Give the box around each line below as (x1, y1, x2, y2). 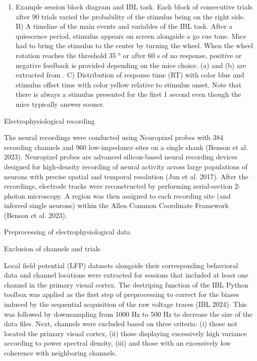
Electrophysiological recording (4, 115, 95, 126)
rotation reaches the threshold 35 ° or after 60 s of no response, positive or (15, 50, 242, 60)
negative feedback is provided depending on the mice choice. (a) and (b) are (15, 60, 246, 70)
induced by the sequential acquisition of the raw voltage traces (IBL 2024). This (4, 299, 247, 309)
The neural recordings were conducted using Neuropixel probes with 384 (4, 132, 224, 143)
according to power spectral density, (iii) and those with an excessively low (4, 338, 231, 348)
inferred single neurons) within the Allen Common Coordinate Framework (4, 200, 229, 211)
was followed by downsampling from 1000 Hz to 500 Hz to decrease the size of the (4, 308, 253, 319)
